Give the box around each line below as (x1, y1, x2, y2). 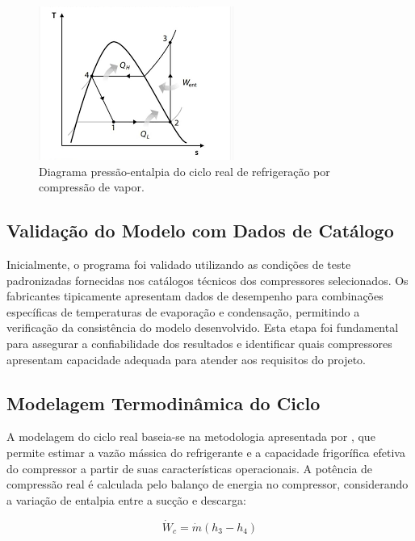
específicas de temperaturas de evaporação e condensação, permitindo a (6, 303, 360, 320)
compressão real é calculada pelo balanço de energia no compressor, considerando (6, 476, 409, 493)
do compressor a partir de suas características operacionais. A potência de (6, 459, 373, 476)
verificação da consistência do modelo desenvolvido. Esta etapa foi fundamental (6, 319, 399, 336)
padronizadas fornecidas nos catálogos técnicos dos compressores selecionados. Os (6, 271, 409, 288)
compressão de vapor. (39, 178, 145, 195)
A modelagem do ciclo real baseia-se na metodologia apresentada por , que (6, 428, 375, 445)
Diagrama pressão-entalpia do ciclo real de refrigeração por (39, 162, 330, 179)
